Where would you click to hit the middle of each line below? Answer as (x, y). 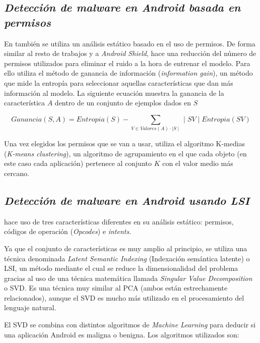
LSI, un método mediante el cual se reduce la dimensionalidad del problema (121, 268)
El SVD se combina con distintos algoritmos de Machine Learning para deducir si (130, 325)
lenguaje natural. (30, 307)
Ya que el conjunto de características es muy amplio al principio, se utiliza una (126, 248)
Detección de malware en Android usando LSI (127, 200)
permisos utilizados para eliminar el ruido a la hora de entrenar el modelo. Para (127, 63)
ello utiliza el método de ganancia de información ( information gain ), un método (128, 73)
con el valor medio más (198, 163)
